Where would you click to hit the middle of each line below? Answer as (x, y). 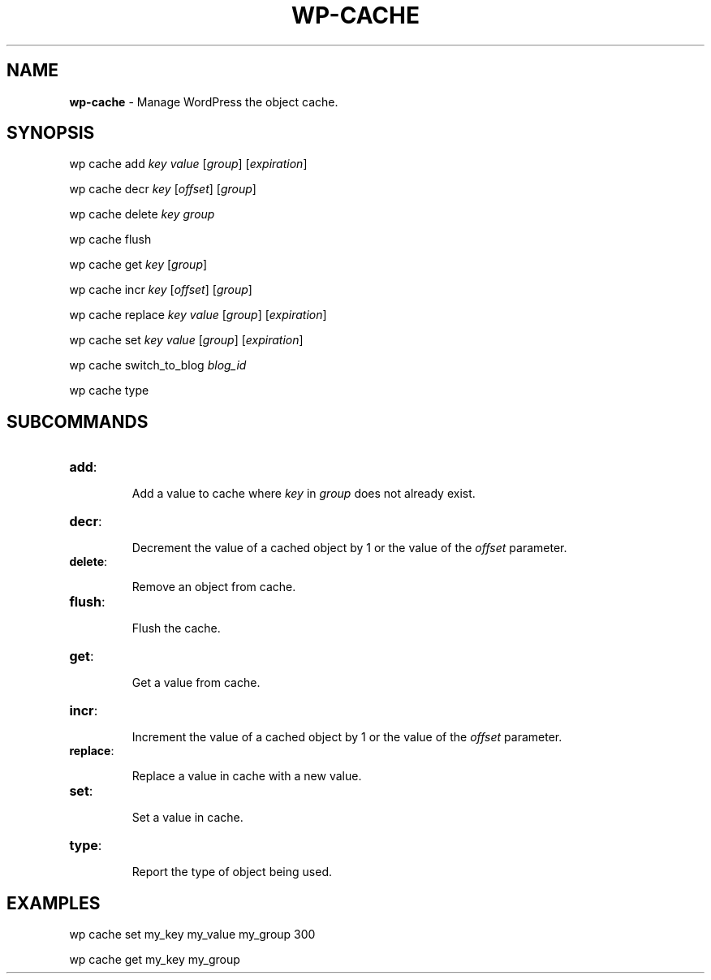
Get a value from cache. (196, 683)
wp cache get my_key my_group (155, 960)
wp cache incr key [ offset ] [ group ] (161, 290)
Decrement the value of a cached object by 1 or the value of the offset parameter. (349, 548)
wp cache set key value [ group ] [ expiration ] (186, 340)
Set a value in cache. (187, 818)
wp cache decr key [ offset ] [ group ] (163, 189)
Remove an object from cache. (214, 587)
